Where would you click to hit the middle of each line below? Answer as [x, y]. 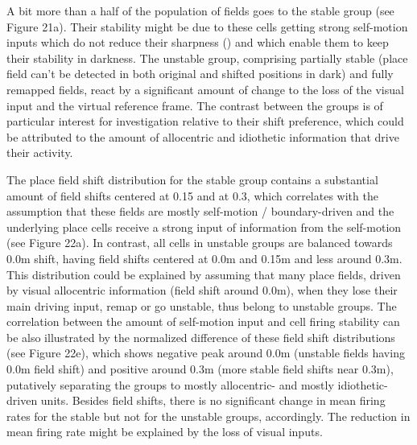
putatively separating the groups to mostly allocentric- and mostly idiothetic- [197, 384]
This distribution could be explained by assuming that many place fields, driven [204, 274]
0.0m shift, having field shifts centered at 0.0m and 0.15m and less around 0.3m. [204, 258]
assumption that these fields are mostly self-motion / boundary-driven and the [200, 211]
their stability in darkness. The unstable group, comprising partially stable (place [207, 58]
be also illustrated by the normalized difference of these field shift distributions [201, 337]
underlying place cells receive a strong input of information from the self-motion [204, 227]
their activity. [40, 152]
